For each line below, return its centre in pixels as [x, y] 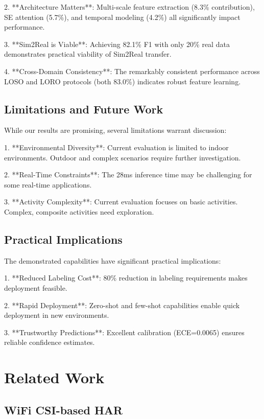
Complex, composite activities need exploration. [79, 211]
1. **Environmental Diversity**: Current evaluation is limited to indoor [116, 147]
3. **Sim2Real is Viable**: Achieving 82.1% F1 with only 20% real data [117, 44]
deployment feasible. [36, 287]
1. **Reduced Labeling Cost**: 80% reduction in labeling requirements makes [126, 278]
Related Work [54, 377]
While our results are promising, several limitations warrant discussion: [115, 130]
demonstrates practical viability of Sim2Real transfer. [88, 54]
